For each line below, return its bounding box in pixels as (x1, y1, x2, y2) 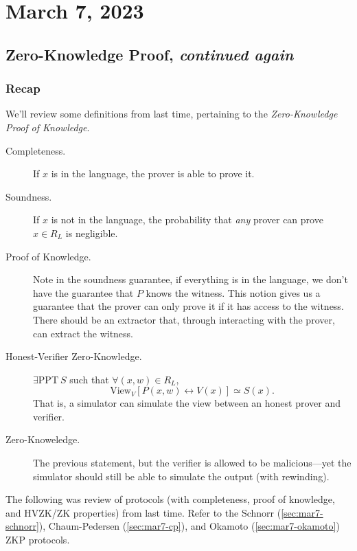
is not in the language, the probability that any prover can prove (51, 212, 323, 227)
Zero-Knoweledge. (5, 432, 80, 447)
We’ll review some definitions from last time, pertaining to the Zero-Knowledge (5, 106, 338, 121)
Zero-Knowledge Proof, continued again (5, 43, 294, 65)
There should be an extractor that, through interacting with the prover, (33, 312, 335, 326)
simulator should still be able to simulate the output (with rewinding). (33, 469, 330, 483)
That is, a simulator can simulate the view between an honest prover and (33, 396, 341, 410)
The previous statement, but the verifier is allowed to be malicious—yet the (33, 456, 352, 470)
